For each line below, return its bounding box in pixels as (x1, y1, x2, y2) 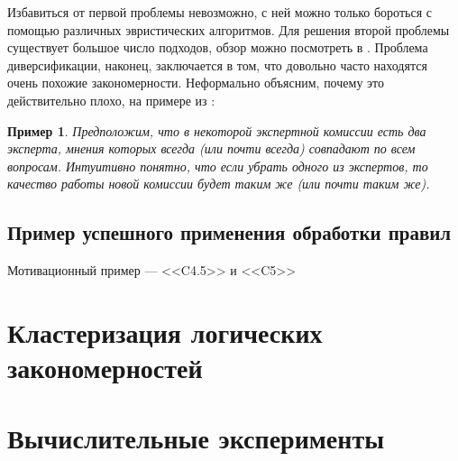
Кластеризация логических (7, 313, 323, 350)
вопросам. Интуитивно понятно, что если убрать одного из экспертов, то (7, 156, 428, 175)
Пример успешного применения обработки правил (7, 218, 452, 246)
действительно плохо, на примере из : (7, 90, 215, 109)
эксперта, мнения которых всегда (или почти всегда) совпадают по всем (7, 139, 416, 158)
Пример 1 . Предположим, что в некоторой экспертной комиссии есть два (7, 121, 426, 140)
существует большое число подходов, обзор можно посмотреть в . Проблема (7, 38, 428, 57)
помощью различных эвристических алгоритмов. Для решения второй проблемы (7, 20, 450, 39)
